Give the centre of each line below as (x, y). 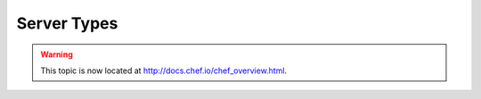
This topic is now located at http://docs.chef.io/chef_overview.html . (164, 70)
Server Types (67, 23)
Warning (57, 54)
